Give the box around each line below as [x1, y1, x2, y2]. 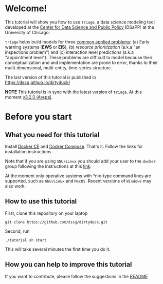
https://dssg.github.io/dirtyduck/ [5, 79, 71, 85]
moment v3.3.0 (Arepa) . [5, 94, 53, 100]
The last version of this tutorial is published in [5, 74, 96, 80]
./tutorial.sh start [5, 238, 47, 243]
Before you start [5, 111, 72, 122]
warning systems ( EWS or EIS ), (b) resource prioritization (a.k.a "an [5, 44, 141, 50]
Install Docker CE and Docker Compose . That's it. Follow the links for [5, 143, 143, 149]
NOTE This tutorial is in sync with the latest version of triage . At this [5, 89, 142, 95]
